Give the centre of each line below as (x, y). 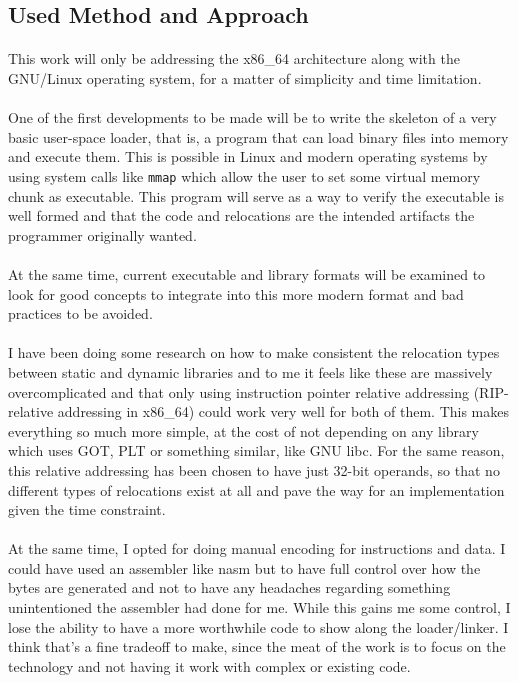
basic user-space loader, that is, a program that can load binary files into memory (258, 136)
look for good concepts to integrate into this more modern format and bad (236, 293)
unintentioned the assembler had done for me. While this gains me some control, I (259, 607)
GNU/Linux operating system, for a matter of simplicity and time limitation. (245, 77)
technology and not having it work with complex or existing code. (209, 665)
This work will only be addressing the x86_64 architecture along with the (234, 58)
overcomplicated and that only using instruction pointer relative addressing (238, 391)
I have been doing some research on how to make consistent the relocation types (254, 352)
